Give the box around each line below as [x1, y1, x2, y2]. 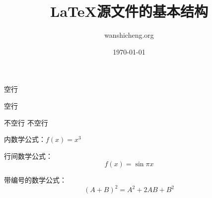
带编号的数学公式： [4, 175, 67, 185]
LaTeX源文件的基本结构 [50, 1, 208, 21]
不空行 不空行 [4, 117, 48, 128]
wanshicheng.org [104, 30, 154, 40]
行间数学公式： [4, 150, 53, 161]
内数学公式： [4, 134, 46, 144]
